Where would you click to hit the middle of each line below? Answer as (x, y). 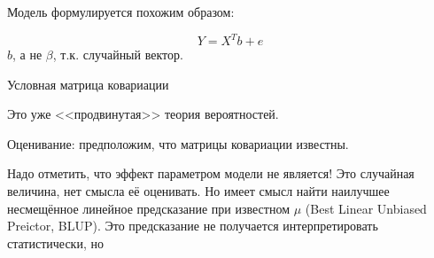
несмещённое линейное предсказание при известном (149, 208)
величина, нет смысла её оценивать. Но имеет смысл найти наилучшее (198, 191)
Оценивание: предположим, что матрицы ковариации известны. (178, 143)
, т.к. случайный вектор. (118, 55)
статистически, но (55, 242)
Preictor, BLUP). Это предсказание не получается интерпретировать (193, 226)
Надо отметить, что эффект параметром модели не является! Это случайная (211, 173)
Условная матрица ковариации (88, 84)
